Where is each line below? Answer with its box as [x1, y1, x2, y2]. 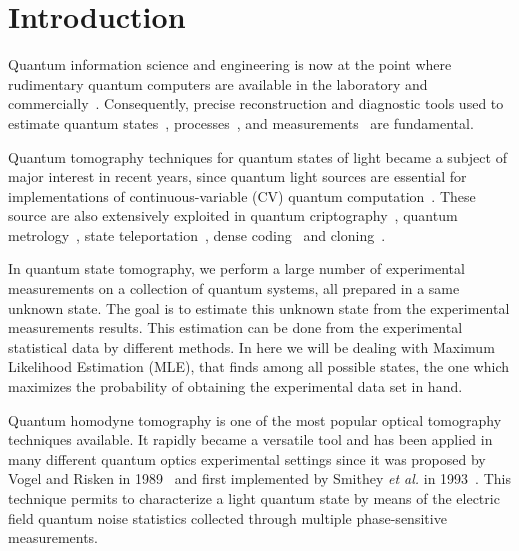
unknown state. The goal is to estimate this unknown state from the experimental [8, 297, 510, 318]
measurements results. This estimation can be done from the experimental [8, 317, 463, 338]
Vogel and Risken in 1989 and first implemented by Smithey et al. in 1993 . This [8, 468, 511, 489]
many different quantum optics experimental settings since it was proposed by [8, 448, 486, 469]
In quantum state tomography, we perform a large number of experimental [8, 258, 465, 279]
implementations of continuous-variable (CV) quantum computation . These [8, 185, 476, 206]
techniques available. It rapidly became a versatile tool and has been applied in [8, 429, 493, 450]
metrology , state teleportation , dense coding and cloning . [8, 224, 386, 245]
